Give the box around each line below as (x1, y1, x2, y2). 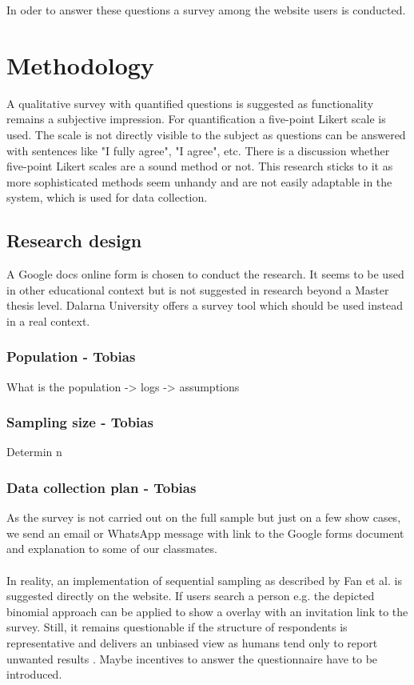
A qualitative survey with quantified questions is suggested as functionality (6, 94, 374, 111)
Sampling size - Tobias (6, 412, 153, 432)
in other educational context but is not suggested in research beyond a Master (6, 281, 389, 298)
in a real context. (6, 312, 90, 329)
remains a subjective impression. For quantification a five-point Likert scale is (6, 110, 386, 127)
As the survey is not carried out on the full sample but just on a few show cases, (6, 509, 401, 526)
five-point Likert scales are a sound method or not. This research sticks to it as (6, 158, 393, 174)
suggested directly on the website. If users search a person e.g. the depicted (6, 587, 375, 604)
